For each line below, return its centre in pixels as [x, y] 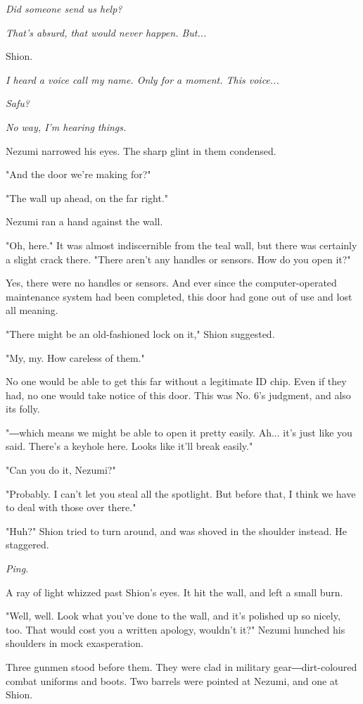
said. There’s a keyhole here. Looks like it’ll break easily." [129, 446]
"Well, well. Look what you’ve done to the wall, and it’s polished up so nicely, [173, 616]
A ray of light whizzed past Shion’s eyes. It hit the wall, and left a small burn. [174, 592]
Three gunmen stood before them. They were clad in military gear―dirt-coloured [181, 667]
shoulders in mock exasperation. [75, 643]
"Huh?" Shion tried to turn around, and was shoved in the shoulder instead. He [177, 530]
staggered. [27, 545]
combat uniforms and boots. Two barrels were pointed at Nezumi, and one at [172, 680]
